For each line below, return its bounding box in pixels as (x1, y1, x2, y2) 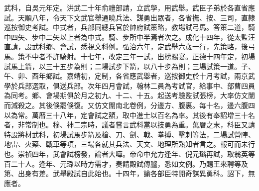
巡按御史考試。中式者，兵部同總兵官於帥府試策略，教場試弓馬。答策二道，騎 (4, 22, 255, 32)
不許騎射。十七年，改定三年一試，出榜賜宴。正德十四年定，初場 (45, 51, 255, 61)
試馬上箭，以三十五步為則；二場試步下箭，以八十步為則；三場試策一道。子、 (4, 61, 255, 71)
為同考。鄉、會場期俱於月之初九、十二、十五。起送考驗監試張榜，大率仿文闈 (4, 90, 255, 100)
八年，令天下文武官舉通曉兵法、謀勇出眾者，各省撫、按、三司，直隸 (31, 12, 255, 22)
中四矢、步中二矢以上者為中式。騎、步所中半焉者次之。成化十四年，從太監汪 (4, 31, 255, 42)
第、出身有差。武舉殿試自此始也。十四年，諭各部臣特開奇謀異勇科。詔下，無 (4, 168, 255, 179)
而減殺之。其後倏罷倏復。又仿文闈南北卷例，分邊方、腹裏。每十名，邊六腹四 (4, 99, 255, 110)
